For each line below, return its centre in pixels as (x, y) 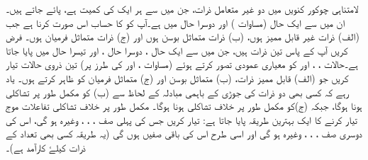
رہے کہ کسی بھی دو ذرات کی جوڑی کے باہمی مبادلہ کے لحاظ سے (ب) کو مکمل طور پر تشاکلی (178, 92)
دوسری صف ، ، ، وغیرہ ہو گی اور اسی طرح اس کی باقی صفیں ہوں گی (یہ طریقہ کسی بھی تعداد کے (184, 133)
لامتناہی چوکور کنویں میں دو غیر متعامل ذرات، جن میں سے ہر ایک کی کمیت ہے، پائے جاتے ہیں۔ (182, 8)
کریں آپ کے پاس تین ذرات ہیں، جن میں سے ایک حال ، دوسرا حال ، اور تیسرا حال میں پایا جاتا (177, 50)
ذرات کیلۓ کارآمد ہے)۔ (46, 147)
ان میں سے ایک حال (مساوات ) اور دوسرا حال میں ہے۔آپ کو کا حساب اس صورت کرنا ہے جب (175, 22)
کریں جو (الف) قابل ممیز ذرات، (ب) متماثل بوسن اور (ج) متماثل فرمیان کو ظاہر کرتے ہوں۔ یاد (177, 78)
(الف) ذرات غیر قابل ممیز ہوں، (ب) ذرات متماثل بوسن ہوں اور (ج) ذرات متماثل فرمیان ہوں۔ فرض (183, 36)
